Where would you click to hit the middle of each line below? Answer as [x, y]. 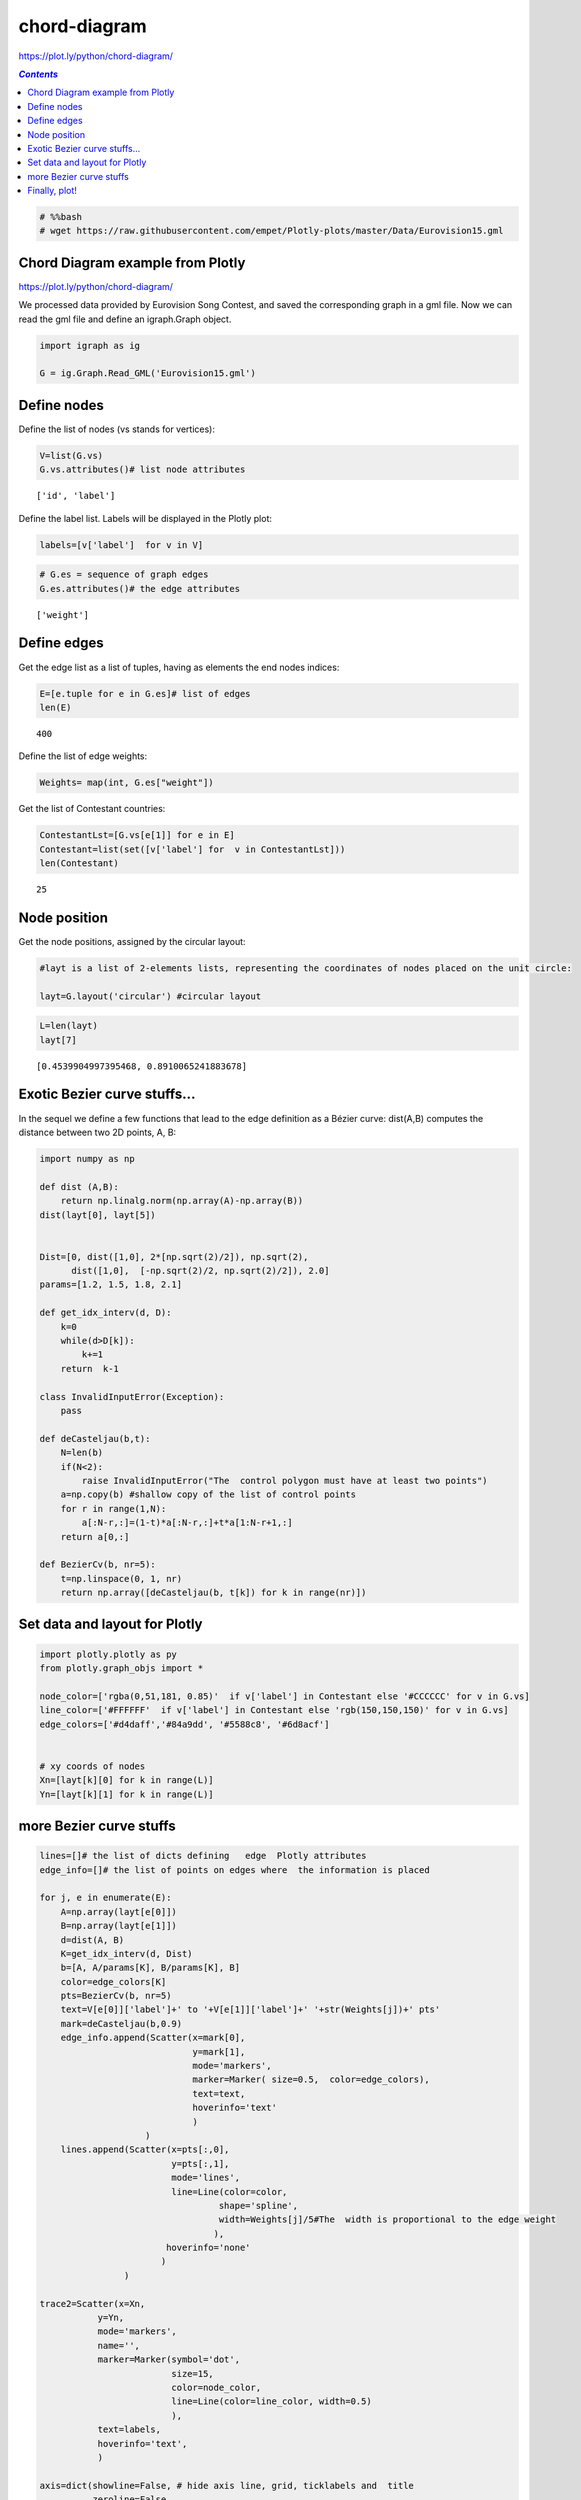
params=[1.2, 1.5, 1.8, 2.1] [111, 1284]
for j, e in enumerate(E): [105, 1898]
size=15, [192, 2373]
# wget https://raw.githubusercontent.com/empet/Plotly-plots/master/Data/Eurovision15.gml [271, 231]
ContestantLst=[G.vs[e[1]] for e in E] [137, 835]
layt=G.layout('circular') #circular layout [150, 996]
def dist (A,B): [79, 1186]
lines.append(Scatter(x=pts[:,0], [145, 2149]
